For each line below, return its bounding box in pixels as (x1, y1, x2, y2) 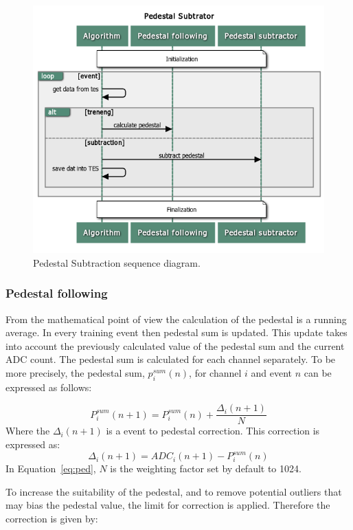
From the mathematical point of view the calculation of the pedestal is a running (5, 311, 347, 326)
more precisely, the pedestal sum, (5, 365, 145, 379)
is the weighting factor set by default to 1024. (110, 461, 301, 476)
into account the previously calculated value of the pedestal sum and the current (5, 338, 345, 353)
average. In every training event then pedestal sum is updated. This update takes (5, 325, 348, 340)
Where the (5, 423, 50, 438)
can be (304, 365, 332, 379)
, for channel (189, 365, 242, 379)
